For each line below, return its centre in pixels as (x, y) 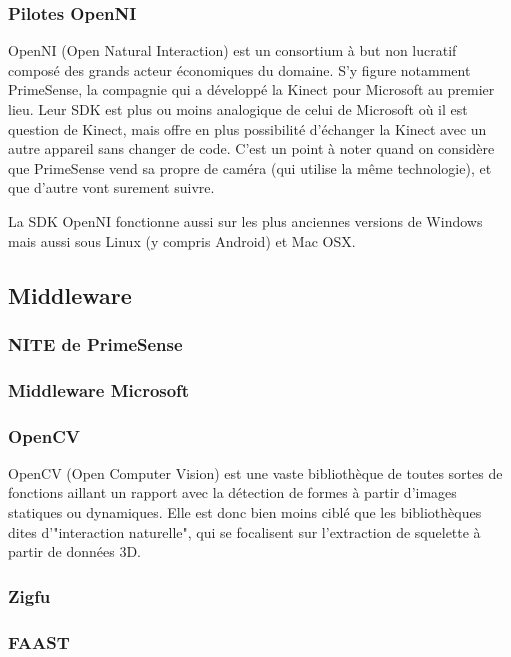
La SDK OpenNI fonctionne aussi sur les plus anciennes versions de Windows (245, 220)
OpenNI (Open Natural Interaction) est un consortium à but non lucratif (232, 50)
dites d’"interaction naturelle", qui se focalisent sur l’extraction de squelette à (244, 531)
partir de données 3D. (74, 551)
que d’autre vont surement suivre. (111, 187)
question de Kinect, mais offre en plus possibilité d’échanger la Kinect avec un (247, 128)
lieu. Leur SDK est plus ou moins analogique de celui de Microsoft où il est (238, 109)
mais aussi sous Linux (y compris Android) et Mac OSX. (182, 240)
